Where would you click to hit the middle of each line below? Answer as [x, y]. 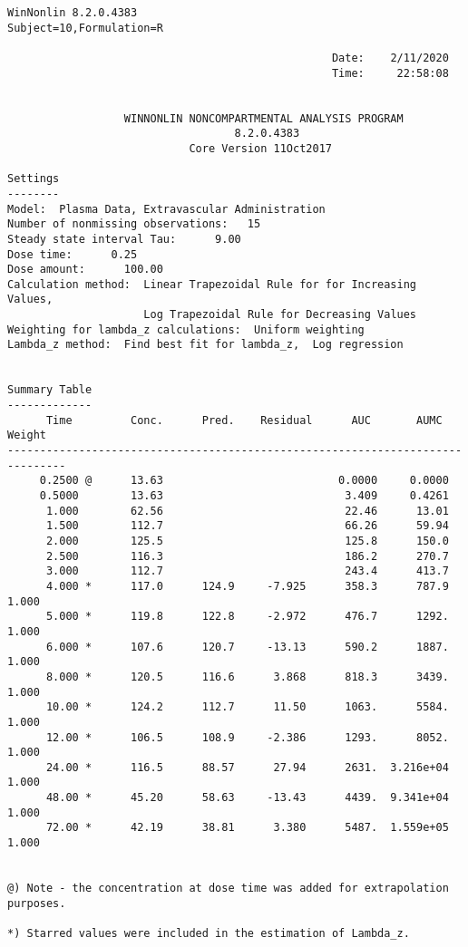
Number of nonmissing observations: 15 [134, 224]
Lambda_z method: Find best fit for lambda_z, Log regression [205, 345]
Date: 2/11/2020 [390, 58]
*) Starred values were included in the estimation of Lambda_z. [209, 934]
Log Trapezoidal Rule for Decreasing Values [280, 315]
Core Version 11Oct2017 [260, 148]
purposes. [37, 903]
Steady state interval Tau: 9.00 [124, 239]
